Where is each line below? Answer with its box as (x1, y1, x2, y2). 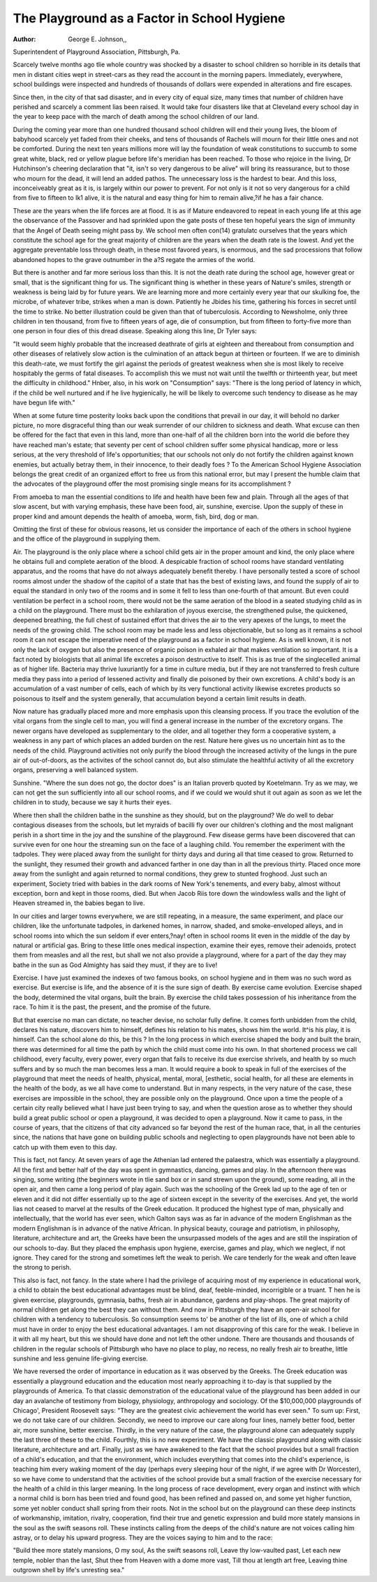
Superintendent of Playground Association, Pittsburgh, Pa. (13, 48, 181, 56)
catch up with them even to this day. (13, 1142, 118, 1151)
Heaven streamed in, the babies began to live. (13, 899, 145, 908)
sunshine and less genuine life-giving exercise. (13, 1354, 148, 1363)
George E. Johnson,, (68, 35, 127, 43)
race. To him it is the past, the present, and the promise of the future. (13, 1003, 212, 1011)
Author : (13, 35, 36, 43)
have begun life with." (13, 398, 76, 407)
